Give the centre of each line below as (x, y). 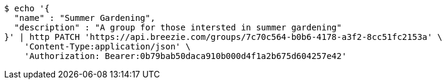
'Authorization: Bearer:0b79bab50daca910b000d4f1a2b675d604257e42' (186, 56)
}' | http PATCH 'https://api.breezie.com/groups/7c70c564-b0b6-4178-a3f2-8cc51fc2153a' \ (223, 37)
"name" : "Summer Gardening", (85, 18)
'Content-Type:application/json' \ (107, 46)
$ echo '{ (27, 8)
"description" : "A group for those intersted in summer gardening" (178, 27)
